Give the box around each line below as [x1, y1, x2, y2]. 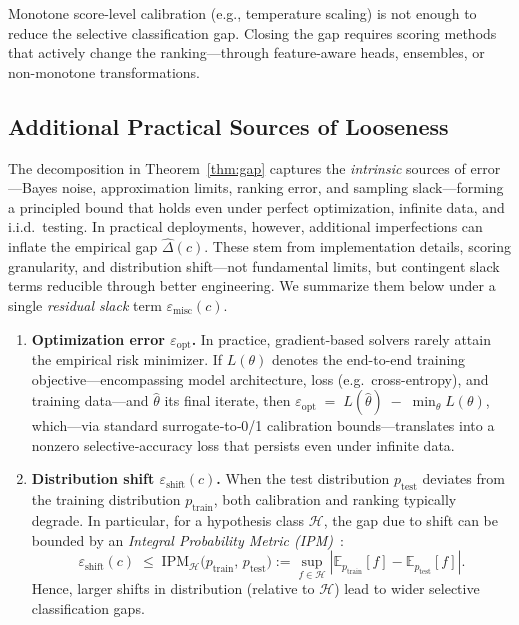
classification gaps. [31, 597, 145, 618]
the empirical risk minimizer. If [31, 349, 223, 369]
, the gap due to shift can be [323, 509, 499, 530]
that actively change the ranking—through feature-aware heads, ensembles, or [8, 42, 485, 63]
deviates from [422, 468, 505, 489]
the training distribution [31, 489, 181, 510]
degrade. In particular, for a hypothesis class [31, 509, 305, 530]
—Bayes [8, 177, 58, 198]
